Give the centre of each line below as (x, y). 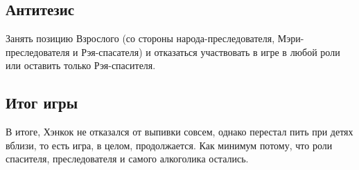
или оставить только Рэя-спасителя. (81, 65)
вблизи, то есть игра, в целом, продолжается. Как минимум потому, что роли (169, 145)
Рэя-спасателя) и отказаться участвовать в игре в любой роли (211, 51)
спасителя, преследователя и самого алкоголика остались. (127, 159)
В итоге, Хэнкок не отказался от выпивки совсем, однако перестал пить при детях (179, 132)
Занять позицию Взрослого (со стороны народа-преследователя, (140, 38)
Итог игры (42, 103)
